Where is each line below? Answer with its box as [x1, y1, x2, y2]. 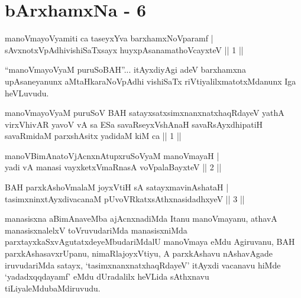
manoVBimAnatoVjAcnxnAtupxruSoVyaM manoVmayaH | [5, 149, 219, 161]
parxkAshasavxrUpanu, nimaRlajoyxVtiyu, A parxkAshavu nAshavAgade [5, 247, 273, 260]
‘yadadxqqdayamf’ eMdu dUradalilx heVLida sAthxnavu [5, 270, 209, 283]
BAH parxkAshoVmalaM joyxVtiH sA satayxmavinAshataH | [5, 181, 229, 193]
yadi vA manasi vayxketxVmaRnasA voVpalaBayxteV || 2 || [5, 161, 222, 173]
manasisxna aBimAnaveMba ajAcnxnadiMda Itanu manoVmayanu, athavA [5, 212, 277, 225]
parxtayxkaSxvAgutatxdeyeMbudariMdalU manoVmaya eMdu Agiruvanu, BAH [5, 235, 295, 248]
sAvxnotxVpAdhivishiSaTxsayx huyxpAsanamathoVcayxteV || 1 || [5, 43, 244, 56]
